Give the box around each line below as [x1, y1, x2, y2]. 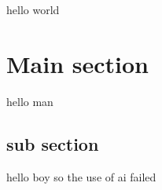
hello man [6, 93, 53, 109]
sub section [6, 131, 99, 155]
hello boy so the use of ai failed [6, 168, 156, 185]
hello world [6, 2, 60, 17]
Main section [6, 47, 149, 79]
